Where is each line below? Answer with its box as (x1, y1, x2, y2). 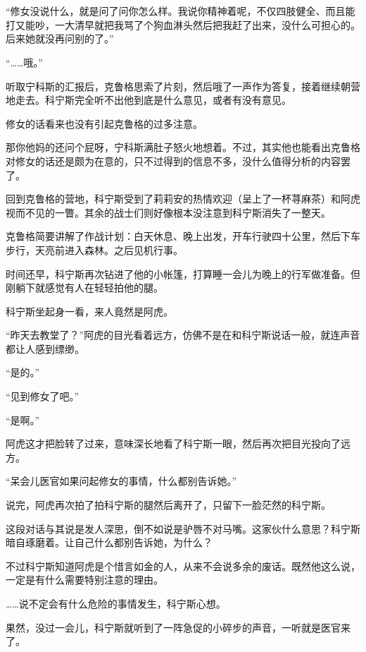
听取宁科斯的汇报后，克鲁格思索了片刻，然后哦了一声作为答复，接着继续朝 (6, 78, 351, 93)
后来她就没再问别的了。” (6, 31, 114, 46)
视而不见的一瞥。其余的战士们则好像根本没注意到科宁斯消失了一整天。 (6, 205, 331, 219)
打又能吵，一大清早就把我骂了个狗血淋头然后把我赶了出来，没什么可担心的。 (6, 17, 360, 32)
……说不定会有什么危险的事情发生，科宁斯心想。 (6, 596, 226, 610)
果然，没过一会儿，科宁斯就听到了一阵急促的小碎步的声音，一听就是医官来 (6, 620, 351, 634)
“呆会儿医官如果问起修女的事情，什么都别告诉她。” (6, 473, 237, 488)
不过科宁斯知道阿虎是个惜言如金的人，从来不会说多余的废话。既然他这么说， (6, 558, 360, 573)
